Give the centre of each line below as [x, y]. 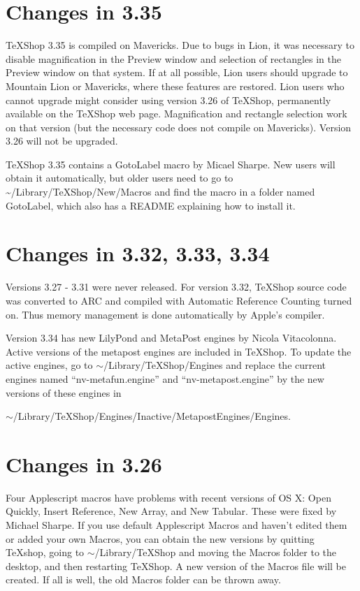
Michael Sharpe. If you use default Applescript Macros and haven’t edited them [177, 525]
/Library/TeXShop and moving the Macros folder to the [215, 552]
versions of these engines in [64, 392]
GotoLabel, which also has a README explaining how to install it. [151, 205]
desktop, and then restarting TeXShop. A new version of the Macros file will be [176, 566]
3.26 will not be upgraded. [62, 141]
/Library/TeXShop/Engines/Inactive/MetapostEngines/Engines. [152, 416]
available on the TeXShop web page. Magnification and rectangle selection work [177, 114]
